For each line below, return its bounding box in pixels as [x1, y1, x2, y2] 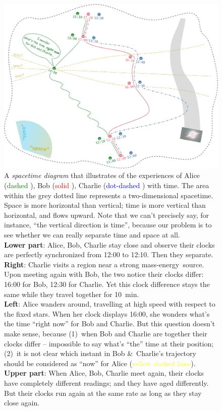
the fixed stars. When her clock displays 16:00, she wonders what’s [4, 308, 210, 319]
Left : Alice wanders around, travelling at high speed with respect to [4, 299, 215, 309]
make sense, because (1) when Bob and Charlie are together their [4, 328, 207, 338]
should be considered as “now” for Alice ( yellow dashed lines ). [4, 358, 196, 368]
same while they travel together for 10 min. [4, 288, 139, 299]
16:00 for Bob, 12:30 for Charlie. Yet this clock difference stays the [4, 278, 210, 289]
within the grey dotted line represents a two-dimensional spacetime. [4, 190, 213, 200]
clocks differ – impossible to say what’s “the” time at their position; [4, 338, 214, 348]
